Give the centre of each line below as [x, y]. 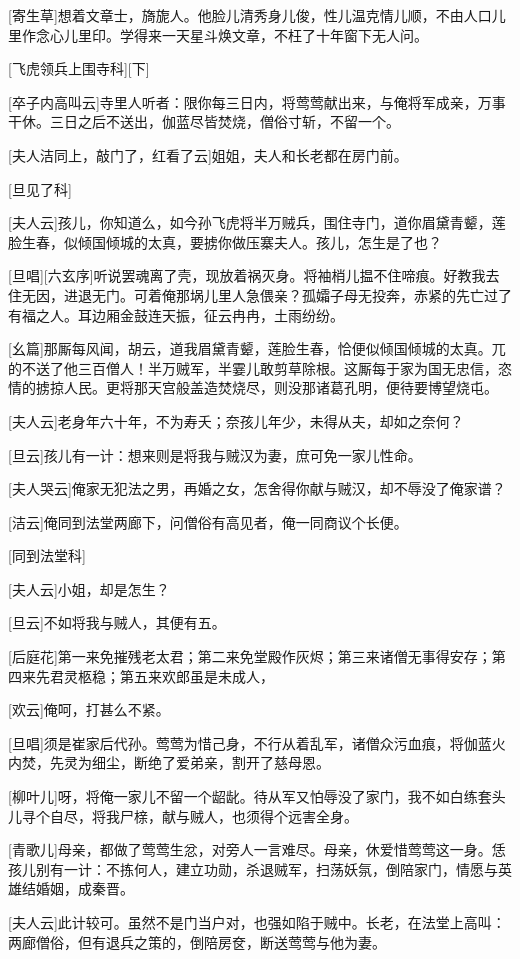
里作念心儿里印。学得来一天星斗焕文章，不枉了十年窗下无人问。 [218, 34]
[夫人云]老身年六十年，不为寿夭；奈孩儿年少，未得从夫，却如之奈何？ [236, 420]
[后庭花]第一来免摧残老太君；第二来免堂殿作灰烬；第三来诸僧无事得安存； [250, 656]
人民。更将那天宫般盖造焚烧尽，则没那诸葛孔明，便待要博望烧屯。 [280, 387]
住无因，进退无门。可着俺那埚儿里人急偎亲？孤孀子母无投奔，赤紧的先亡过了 [260, 294]
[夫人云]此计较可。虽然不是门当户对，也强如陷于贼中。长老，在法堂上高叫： [257, 922]
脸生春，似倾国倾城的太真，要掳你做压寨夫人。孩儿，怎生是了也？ [225, 241]
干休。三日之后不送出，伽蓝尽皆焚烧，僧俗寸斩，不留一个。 [204, 121]
